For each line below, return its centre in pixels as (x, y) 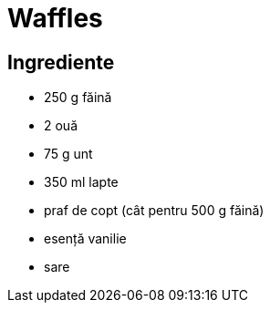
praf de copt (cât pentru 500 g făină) (154, 211)
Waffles (55, 18)
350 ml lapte (81, 182)
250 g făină (78, 98)
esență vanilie (85, 239)
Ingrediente (61, 62)
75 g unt (68, 154)
